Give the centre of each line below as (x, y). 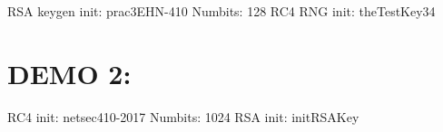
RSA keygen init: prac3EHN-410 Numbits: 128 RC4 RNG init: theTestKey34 (221, 11)
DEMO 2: (69, 73)
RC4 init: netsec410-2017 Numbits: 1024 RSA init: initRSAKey (183, 116)
